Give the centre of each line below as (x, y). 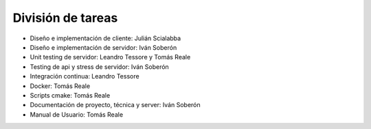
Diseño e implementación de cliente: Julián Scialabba (105, 38)
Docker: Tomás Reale (60, 86)
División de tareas (65, 18)
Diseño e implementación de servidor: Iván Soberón (103, 47)
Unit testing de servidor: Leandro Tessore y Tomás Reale (110, 57)
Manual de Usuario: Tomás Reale (77, 114)
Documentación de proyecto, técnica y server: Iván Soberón (115, 105)
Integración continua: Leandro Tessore (85, 76)
